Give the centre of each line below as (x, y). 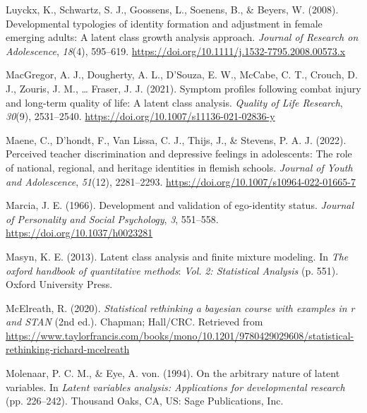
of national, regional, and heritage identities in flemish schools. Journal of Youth (179, 167)
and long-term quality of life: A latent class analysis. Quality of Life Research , (174, 102)
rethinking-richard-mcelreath (68, 349)
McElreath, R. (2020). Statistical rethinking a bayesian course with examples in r (180, 307)
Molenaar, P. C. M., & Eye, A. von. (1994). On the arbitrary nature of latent (173, 373)
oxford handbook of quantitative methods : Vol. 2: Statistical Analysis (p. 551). (172, 270)
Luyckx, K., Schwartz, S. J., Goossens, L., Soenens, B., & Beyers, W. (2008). (172, 9)
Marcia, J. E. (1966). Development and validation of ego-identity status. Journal (180, 205)
